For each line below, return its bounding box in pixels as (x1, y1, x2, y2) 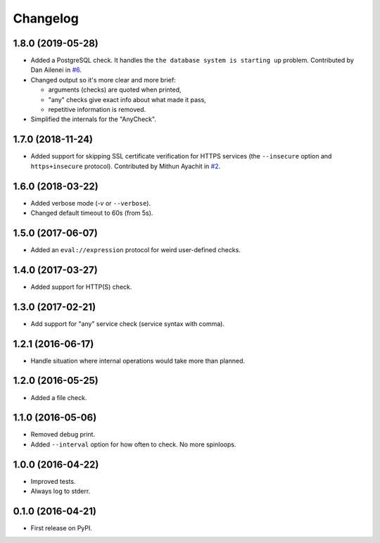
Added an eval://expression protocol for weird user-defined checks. (30, 245, 241, 254)
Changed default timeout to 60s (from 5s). (30, 208, 153, 217)
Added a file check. (30, 393, 87, 401)
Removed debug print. (30, 430, 95, 439)
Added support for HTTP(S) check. (30, 282, 132, 291)
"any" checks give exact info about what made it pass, (48, 95, 207, 104)
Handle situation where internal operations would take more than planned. (30, 356, 246, 365)
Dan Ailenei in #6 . (30, 65, 82, 74)
